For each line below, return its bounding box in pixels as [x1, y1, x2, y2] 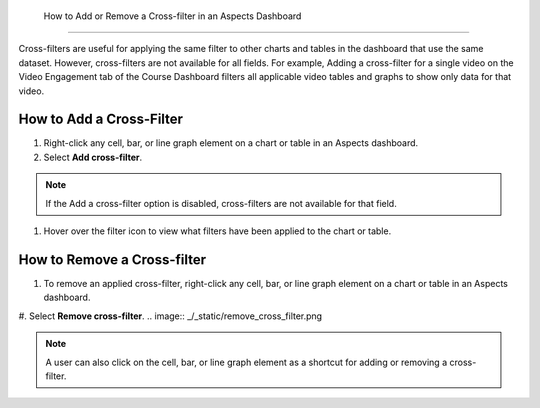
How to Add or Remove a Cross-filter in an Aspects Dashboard [43, 10, 302, 22]
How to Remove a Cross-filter [18, 251, 207, 268]
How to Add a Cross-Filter [18, 111, 184, 128]
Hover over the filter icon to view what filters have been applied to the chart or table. [43, 225, 392, 237]
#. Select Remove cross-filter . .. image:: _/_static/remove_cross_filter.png [18, 310, 323, 322]
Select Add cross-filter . [43, 151, 143, 163]
